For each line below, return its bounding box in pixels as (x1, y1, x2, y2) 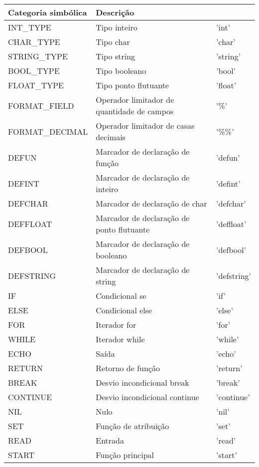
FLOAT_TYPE (8, 79, 64, 91)
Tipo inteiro (96, 21, 137, 33)
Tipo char (96, 36, 130, 47)
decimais (96, 131, 126, 143)
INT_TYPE (8, 21, 51, 33)
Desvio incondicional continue (96, 391, 199, 403)
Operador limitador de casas (96, 120, 195, 131)
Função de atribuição (96, 420, 169, 432)
